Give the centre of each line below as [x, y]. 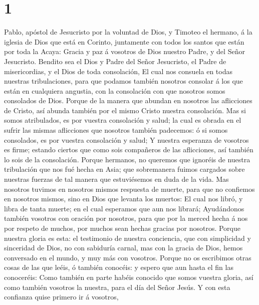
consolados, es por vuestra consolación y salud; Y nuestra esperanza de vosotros [126, 139]
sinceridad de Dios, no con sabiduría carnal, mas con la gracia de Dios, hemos [123, 248]
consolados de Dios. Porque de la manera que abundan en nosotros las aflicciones [128, 100]
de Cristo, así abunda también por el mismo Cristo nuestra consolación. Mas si [125, 110]
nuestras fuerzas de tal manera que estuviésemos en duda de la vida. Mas [116, 179]
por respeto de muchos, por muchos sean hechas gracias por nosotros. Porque [122, 228]
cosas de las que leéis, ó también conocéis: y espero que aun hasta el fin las [119, 267]
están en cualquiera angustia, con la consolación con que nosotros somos [115, 90]
